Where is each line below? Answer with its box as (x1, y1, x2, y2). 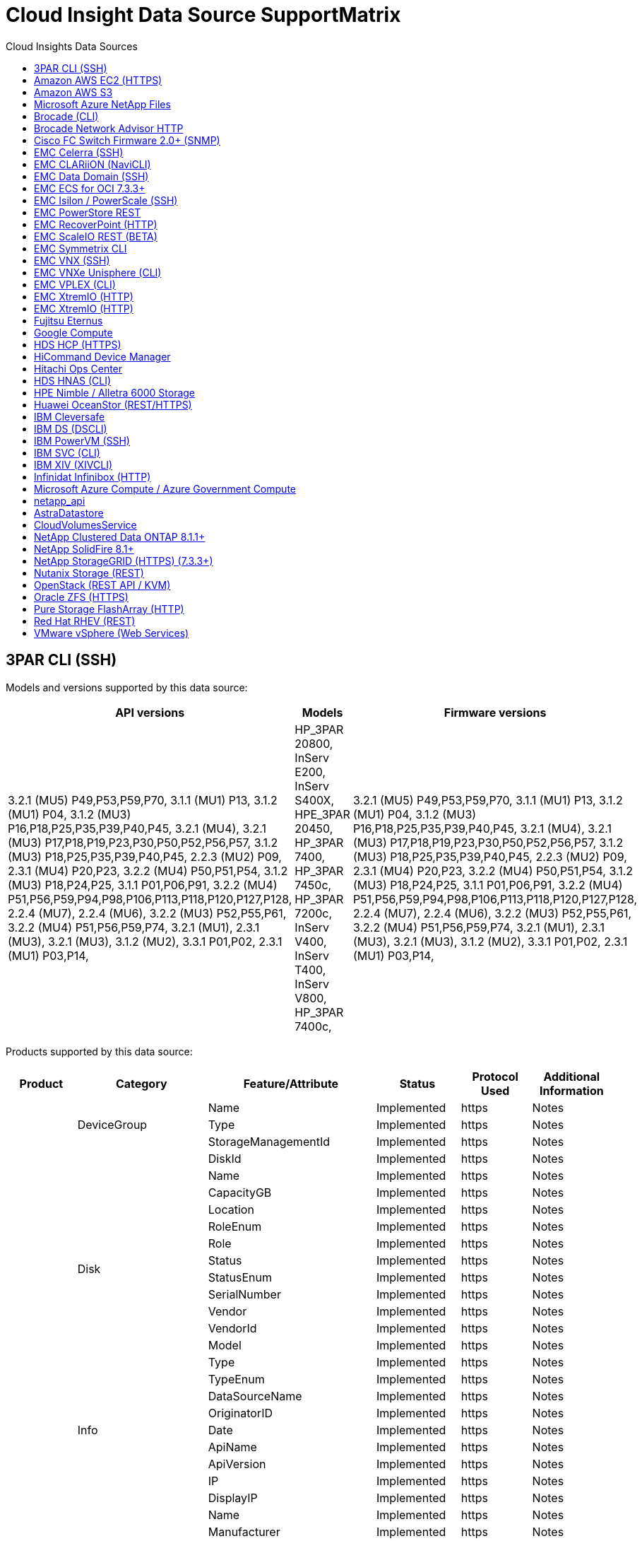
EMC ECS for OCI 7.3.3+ (34, 182, 145, 194)
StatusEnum (208, 1270, 273, 1284)
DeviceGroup (77, 1117, 148, 1132)
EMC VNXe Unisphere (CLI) (34, 266, 162, 279)
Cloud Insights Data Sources (6, 40, 138, 52)
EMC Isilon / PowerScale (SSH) (34, 194, 178, 206)
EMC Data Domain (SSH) (34, 170, 149, 182)
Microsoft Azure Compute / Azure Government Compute (34, 482, 296, 495)
